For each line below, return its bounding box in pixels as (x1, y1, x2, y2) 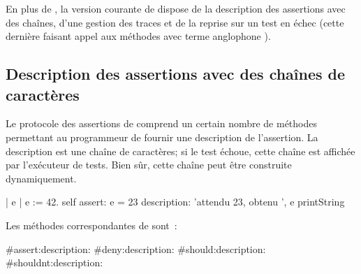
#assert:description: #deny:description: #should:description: (6, 241, 266, 256)
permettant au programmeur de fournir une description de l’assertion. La (6, 129, 318, 144)
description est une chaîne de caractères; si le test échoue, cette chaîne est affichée (6, 143, 355, 158)
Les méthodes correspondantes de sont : (6, 217, 177, 232)
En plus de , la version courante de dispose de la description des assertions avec (6, 1, 346, 15)
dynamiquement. (6, 171, 77, 185)
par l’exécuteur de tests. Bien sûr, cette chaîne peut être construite (6, 157, 292, 172)
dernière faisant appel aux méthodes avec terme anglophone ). (6, 29, 271, 43)
